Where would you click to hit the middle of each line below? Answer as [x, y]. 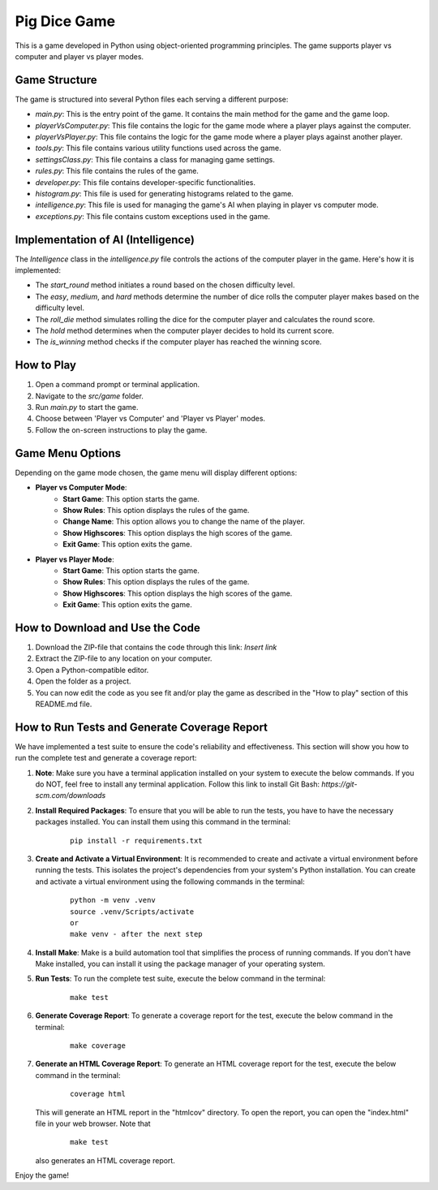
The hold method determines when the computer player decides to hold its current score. [185, 330]
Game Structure [56, 80]
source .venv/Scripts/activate [132, 912]
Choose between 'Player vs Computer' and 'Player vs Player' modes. [150, 419]
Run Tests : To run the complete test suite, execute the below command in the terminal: [180, 979]
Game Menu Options [68, 453]
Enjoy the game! [42, 1175]
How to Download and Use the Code [107, 628]
